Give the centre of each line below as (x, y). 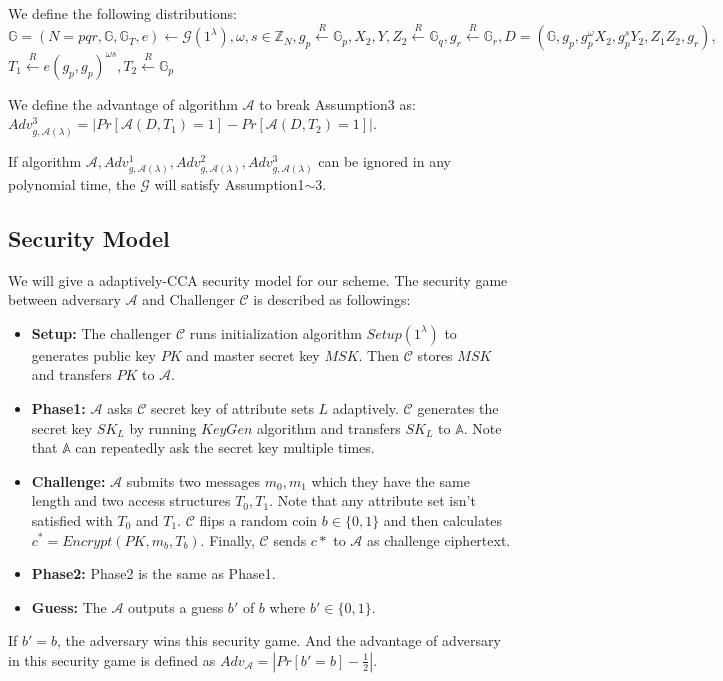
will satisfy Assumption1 (229, 183)
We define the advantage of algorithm (123, 103)
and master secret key (253, 354)
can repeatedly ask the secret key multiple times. (225, 447)
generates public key (93, 354)
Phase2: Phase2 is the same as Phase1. (153, 573)
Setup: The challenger (101, 332)
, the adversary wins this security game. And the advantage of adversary (279, 640)
